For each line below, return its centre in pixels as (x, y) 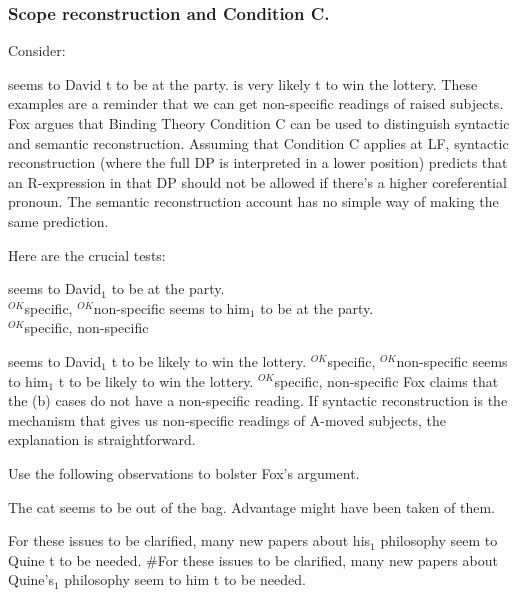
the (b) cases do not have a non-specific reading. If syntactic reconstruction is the (258, 400)
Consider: (37, 50)
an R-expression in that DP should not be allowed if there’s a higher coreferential (257, 181)
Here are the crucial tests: (87, 254)
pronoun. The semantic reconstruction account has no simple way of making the (253, 201)
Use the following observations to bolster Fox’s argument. (184, 472)
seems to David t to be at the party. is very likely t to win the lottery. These (243, 83)
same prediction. (58, 220)
